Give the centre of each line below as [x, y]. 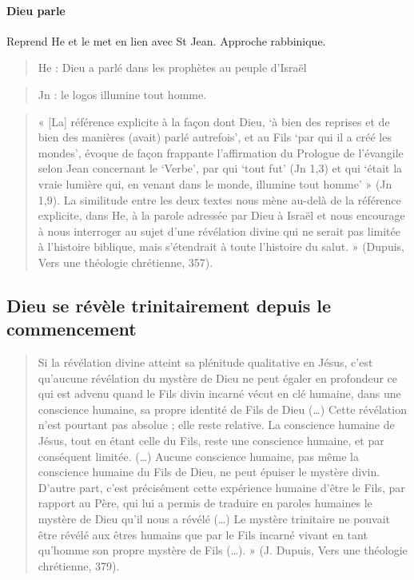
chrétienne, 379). [79, 565]
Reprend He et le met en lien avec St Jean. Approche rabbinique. [166, 40]
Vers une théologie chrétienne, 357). [125, 262]
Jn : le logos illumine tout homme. [122, 94]
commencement [72, 329]
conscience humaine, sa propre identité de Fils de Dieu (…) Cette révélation [222, 409]
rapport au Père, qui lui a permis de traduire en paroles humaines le [205, 503]
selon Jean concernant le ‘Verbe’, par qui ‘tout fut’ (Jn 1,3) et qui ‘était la [220, 168]
